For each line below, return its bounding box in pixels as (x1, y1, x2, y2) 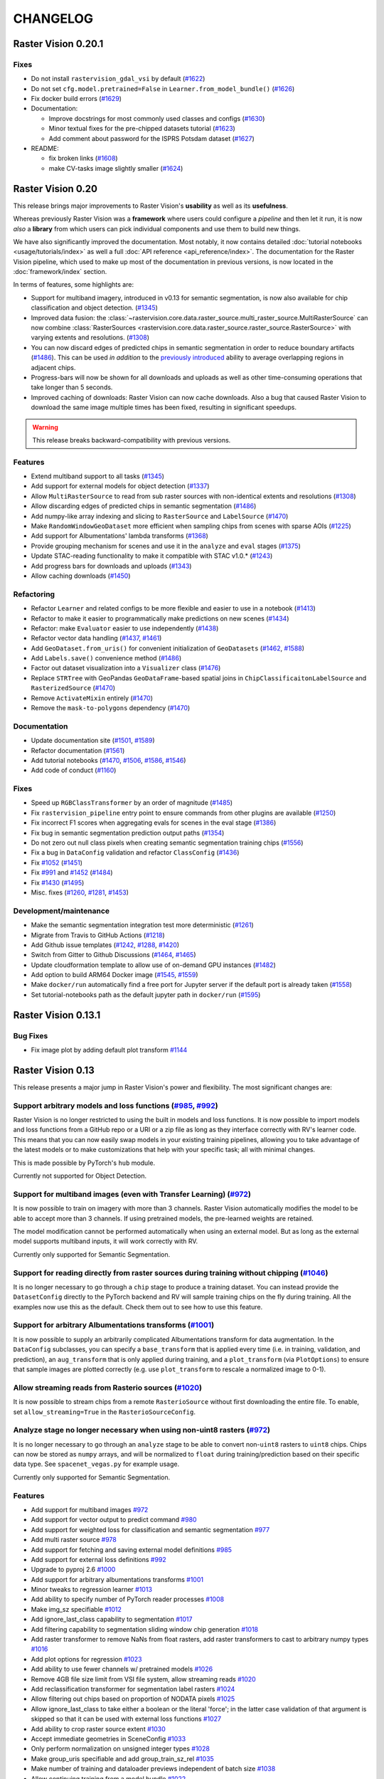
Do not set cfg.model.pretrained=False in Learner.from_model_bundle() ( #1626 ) (31, 84, 295, 93)
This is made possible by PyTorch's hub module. (13, 1158, 156, 1167)
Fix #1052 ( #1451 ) (31, 858, 83, 867)
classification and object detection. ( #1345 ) (31, 303, 158, 312)
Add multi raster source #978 (31, 1536, 117, 1544)
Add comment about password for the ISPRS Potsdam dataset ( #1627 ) (48, 134, 255, 142)
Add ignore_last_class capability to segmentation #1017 (31, 1615, 193, 1624)
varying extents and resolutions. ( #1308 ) (31, 333, 149, 342)
